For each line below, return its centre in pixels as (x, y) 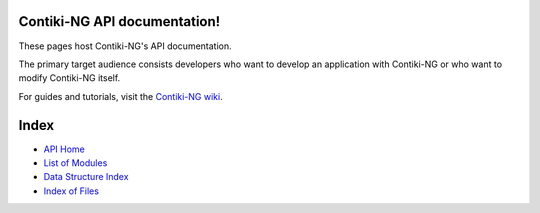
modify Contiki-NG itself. (69, 78)
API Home (64, 149)
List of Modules (75, 162)
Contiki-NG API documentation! (119, 21)
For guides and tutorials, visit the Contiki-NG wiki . (121, 96)
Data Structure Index (86, 177)
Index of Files (71, 191)
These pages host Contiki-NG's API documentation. (125, 46)
